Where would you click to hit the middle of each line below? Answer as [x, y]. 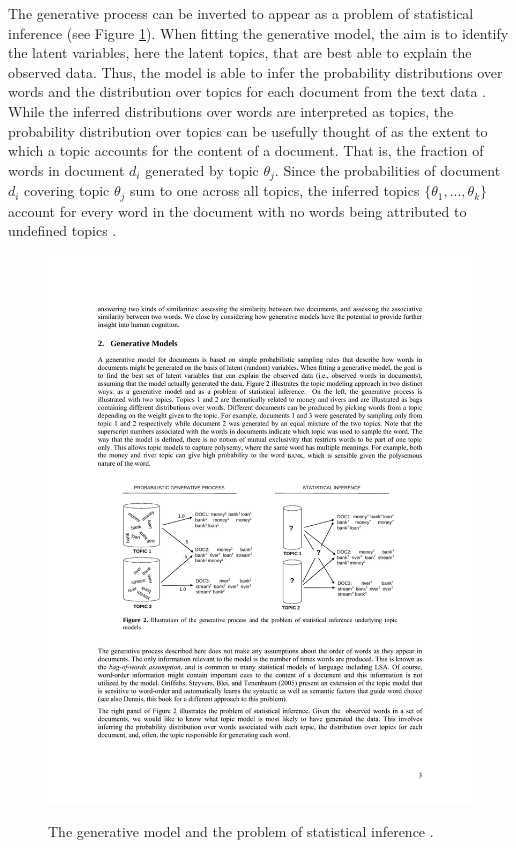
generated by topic [202, 169]
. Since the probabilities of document [387, 169]
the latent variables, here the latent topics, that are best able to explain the [240, 52]
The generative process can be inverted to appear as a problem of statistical [241, 13]
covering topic [67, 190]
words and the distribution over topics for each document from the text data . [247, 91]
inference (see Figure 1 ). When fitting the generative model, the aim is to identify [258, 32]
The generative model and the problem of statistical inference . [241, 831]
